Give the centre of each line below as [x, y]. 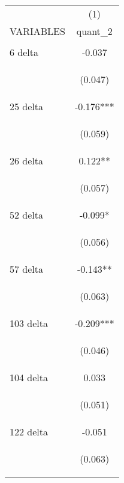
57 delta [27, 269]
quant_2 [94, 31]
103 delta [29, 323]
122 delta [29, 432]
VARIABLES [37, 31]
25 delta [27, 106]
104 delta [29, 377]
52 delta [27, 215]
